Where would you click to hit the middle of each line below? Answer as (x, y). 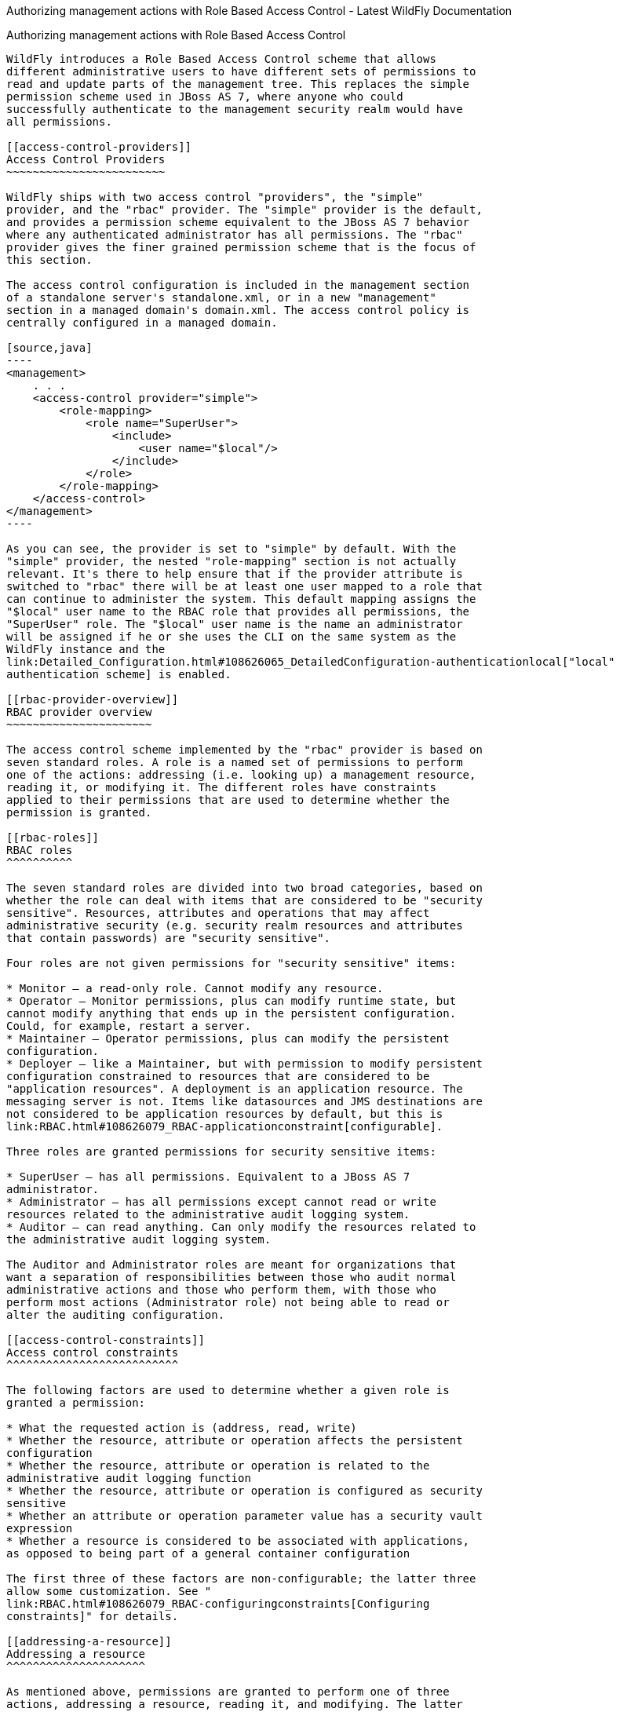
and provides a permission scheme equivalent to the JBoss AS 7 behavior (238, 222)
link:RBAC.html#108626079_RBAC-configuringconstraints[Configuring (218, 1604)
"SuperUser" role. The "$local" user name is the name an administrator (235, 624)
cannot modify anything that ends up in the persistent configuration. (232, 1013)
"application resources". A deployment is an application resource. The (235, 1089)
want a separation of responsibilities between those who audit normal (232, 1277)
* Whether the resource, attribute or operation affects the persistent (235, 1440)
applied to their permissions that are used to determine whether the (228, 800)
